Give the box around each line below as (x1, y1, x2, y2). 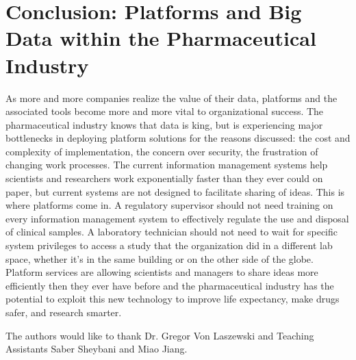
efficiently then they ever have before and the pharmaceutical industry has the (5, 278, 334, 292)
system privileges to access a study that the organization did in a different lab (5, 238, 333, 253)
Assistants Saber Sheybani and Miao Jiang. (5, 342, 188, 356)
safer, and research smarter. (5, 305, 122, 319)
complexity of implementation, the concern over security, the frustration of (5, 144, 318, 158)
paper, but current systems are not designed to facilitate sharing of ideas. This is (5, 184, 345, 198)
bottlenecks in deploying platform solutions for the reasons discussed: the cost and (5, 131, 351, 145)
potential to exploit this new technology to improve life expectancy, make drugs (5, 292, 340, 306)
